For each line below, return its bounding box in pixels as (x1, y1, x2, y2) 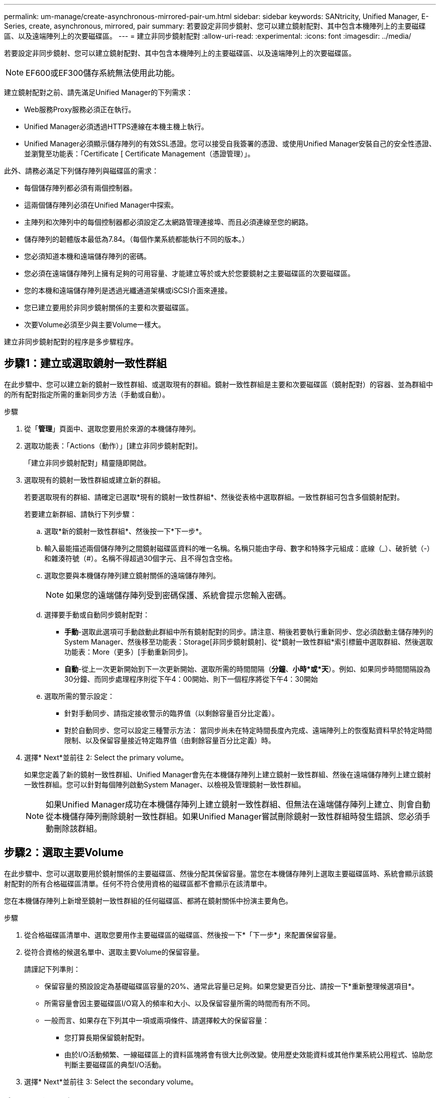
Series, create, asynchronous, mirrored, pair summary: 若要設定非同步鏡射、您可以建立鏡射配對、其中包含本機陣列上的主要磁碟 (4, 22, 426, 30)
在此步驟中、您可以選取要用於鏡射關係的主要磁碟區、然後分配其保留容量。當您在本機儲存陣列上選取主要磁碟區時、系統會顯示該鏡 (4, 869, 433, 878)
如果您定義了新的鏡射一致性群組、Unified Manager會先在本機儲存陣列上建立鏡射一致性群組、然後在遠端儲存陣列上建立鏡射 (24, 770, 431, 779)
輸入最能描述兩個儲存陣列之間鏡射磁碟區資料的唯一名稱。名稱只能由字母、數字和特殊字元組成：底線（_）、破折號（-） (44, 543, 434, 553)
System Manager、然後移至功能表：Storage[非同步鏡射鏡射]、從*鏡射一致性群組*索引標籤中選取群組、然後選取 (64, 637, 433, 646)
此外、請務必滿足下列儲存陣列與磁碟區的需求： (4, 166, 159, 175)
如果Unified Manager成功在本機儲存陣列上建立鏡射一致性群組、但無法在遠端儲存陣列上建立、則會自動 (46, 799, 430, 809)
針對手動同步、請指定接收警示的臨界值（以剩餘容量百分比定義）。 (64, 708, 279, 717)
